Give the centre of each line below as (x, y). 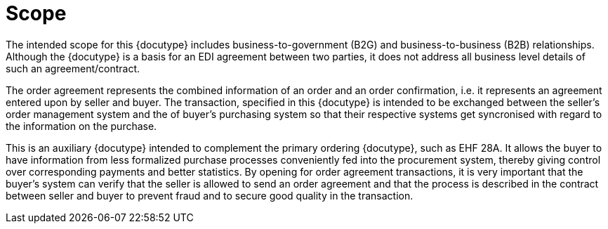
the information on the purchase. (81, 126)
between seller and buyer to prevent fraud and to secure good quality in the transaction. (210, 195)
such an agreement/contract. (73, 68)
